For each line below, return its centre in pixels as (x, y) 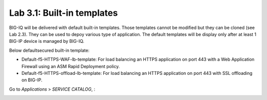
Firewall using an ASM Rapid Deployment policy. (71, 66)
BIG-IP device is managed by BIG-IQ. (47, 41)
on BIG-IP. (32, 80)
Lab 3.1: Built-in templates (64, 13)
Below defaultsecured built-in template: (49, 50)
